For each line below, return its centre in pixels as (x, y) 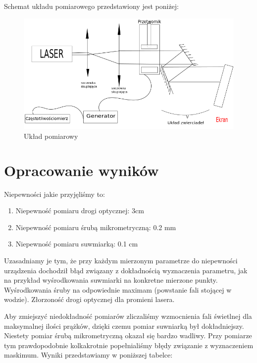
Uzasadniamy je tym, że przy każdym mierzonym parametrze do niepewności (121, 260)
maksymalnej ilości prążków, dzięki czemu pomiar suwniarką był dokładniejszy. (124, 326)
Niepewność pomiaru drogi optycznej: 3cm (80, 211)
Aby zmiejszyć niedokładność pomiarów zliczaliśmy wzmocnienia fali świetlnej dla (128, 316)
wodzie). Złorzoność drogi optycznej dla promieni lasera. (89, 299)
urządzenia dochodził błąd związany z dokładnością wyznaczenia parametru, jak (126, 270)
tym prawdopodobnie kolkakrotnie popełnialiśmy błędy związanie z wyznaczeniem (129, 345)
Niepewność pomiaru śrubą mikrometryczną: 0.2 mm (96, 227)
